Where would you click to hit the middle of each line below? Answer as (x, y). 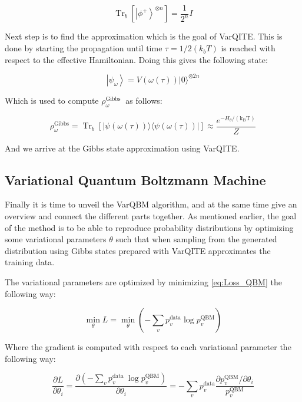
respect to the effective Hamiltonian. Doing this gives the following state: (136, 59)
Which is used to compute (52, 100)
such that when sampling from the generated (196, 239)
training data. (30, 262)
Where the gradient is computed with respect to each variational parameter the (148, 347)
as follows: (144, 100)
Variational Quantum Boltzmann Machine (135, 179)
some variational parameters (56, 239)
